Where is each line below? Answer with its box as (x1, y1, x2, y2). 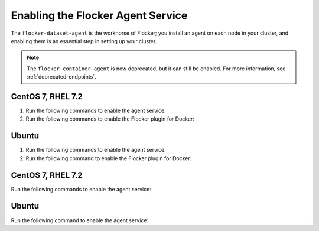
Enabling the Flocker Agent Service (11, 9, 188, 22)
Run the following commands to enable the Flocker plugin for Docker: (25, 115, 195, 122)
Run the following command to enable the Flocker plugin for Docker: (25, 154, 192, 162)
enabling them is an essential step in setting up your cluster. (11, 37, 157, 44)
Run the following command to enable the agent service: (11, 216, 149, 224)
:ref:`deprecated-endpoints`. (27, 73, 97, 80)
